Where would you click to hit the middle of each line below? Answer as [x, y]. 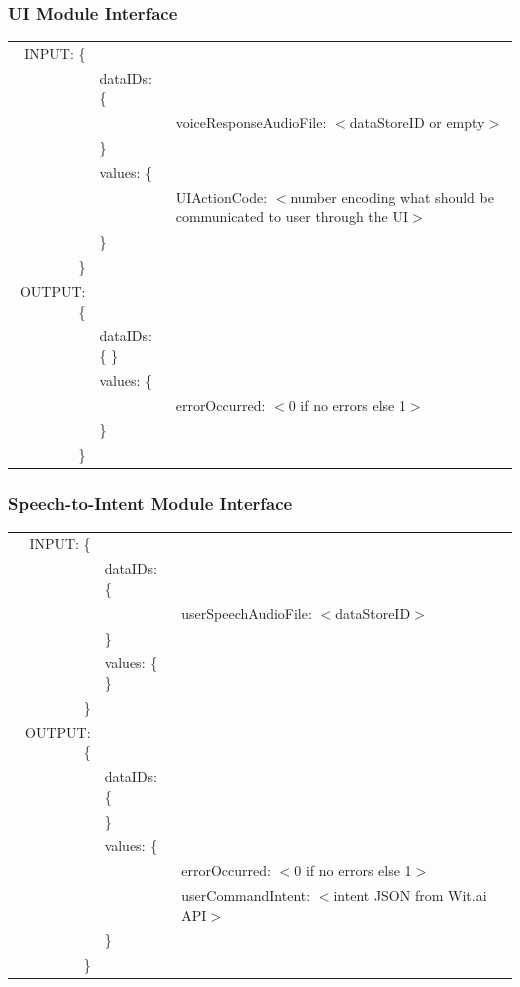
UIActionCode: [221, 196]
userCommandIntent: [246, 895]
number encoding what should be [392, 196]
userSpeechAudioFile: [246, 612]
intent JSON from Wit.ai [410, 895]
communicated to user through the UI [292, 216]
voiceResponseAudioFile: [251, 122]
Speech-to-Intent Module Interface [150, 503]
